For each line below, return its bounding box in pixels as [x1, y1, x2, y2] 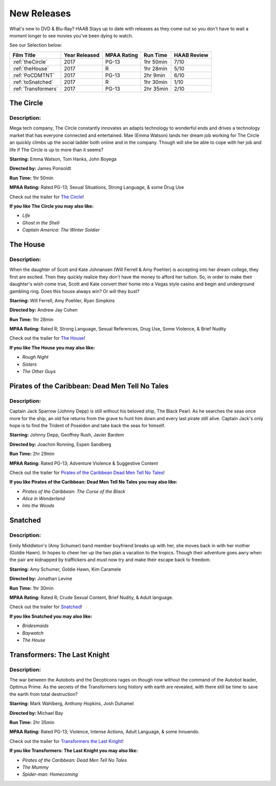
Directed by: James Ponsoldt [9, 166, 72, 172]
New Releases [9, 8, 71, 19]
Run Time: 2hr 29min [9, 451, 55, 457]
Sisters [22, 361, 37, 367]
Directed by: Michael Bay [9, 710, 63, 716]
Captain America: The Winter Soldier [22, 227, 100, 233]
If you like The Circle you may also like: [9, 203, 94, 209]
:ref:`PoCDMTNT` [12, 72, 55, 79]
